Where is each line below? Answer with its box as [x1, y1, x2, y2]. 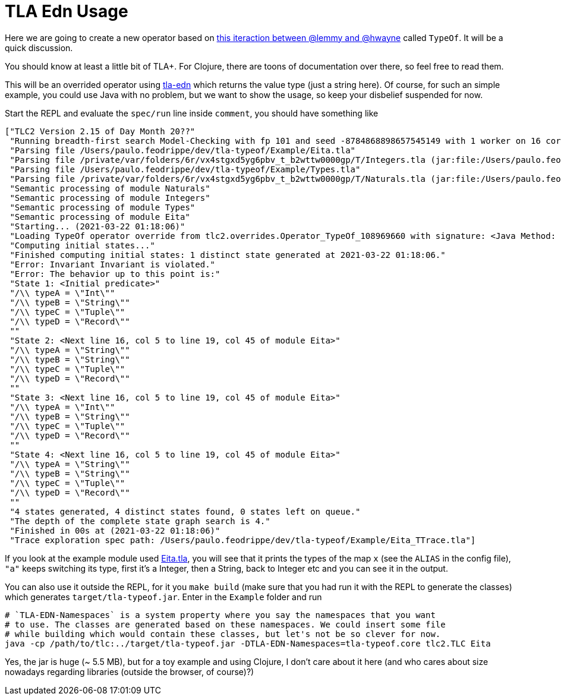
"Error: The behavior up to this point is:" [10, 269, 220, 279]
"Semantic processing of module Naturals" [10, 183, 210, 193]
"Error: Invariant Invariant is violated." [10, 259, 216, 269]
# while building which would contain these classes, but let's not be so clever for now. [5, 629, 441, 639]
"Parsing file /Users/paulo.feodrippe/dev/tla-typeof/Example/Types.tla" [10, 164, 361, 174]
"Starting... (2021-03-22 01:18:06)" [10, 221, 185, 231]
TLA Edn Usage [5, 1, 128, 21]
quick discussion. [5, 42, 73, 53]
